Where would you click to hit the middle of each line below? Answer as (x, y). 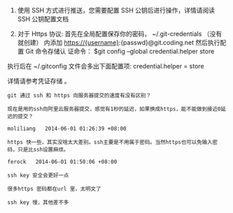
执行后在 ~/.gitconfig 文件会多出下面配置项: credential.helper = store (106, 66)
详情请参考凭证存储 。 (39, 81)
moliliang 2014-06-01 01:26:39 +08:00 (67, 128)
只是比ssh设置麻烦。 (43, 149)
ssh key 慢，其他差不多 (38, 203)
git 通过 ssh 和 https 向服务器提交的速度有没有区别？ (79, 96)
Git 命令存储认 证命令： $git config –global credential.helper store (120, 51)
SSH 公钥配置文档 (43, 19)
